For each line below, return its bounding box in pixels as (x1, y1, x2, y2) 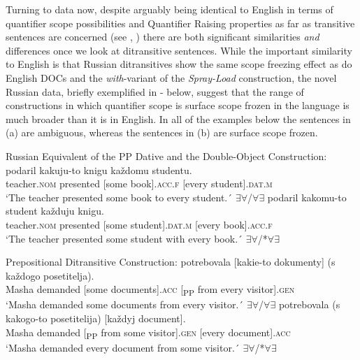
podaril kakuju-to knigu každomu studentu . (6, 162, 192, 177)
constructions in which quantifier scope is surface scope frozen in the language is (6, 98, 350, 113)
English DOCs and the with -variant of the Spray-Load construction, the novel (6, 70, 337, 85)
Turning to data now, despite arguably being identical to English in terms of (6, 2, 333, 16)
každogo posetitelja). (6, 268, 94, 282)
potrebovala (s (278, 297, 340, 312)
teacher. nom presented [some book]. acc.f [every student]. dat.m (6, 176, 273, 191)
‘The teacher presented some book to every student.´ (6, 189, 233, 204)
